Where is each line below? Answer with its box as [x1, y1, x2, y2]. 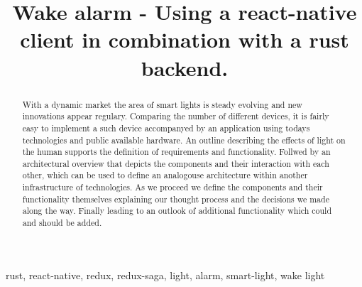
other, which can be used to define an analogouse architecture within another [22, 169, 308, 181]
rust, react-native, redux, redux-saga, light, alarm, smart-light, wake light [6, 267, 325, 282]
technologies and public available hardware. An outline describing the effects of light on [22, 134, 346, 146]
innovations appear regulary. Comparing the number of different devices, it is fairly [22, 110, 329, 122]
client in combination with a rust [20, 25, 349, 54]
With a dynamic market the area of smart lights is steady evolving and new [22, 98, 302, 110]
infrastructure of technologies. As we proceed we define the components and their [22, 181, 323, 193]
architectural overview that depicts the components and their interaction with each [22, 157, 329, 169]
